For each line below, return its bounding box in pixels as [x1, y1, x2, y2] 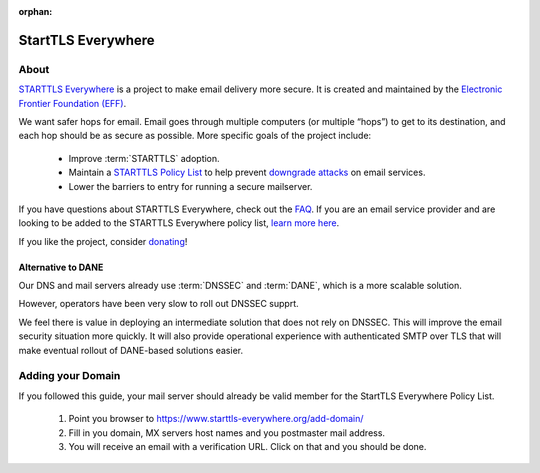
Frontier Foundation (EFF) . [18, 97, 127, 109]
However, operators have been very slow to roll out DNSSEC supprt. [18, 298, 299, 310]
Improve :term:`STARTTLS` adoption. [68, 152, 220, 164]
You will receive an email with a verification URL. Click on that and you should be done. [68, 440, 427, 452]
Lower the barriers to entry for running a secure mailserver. [68, 180, 313, 192]
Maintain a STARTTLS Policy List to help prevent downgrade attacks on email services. [68, 166, 426, 179]
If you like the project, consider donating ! [18, 235, 188, 247]
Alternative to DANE [18, 261, 104, 273]
